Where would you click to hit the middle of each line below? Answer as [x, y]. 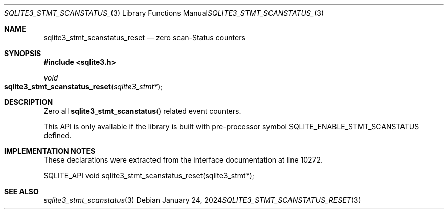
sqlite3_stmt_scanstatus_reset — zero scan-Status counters [144, 37]
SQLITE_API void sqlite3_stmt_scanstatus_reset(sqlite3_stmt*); [149, 176]
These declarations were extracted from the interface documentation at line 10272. [183, 160]
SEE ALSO [21, 191]
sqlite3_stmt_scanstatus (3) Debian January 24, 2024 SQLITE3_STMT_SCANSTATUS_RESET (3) [202, 200]
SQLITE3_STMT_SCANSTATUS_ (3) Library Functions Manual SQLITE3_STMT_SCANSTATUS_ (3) [164, 13]
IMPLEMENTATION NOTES [50, 151]
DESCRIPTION [29, 102]
